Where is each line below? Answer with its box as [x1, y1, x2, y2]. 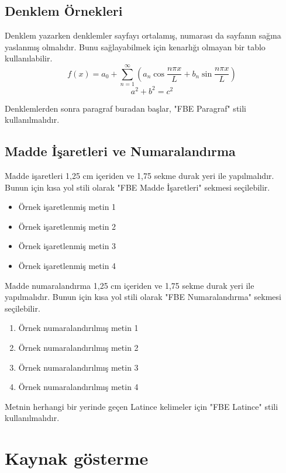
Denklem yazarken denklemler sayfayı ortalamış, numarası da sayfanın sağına [5, 29, 281, 42]
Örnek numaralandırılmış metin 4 [18, 381, 139, 393]
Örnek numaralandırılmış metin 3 [18, 361, 139, 373]
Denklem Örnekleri [5, 2, 123, 20]
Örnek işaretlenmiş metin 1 [18, 201, 116, 213]
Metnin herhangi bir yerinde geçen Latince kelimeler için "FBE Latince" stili [5, 400, 278, 412]
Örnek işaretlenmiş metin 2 [18, 220, 116, 232]
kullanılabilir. [5, 52, 53, 64]
